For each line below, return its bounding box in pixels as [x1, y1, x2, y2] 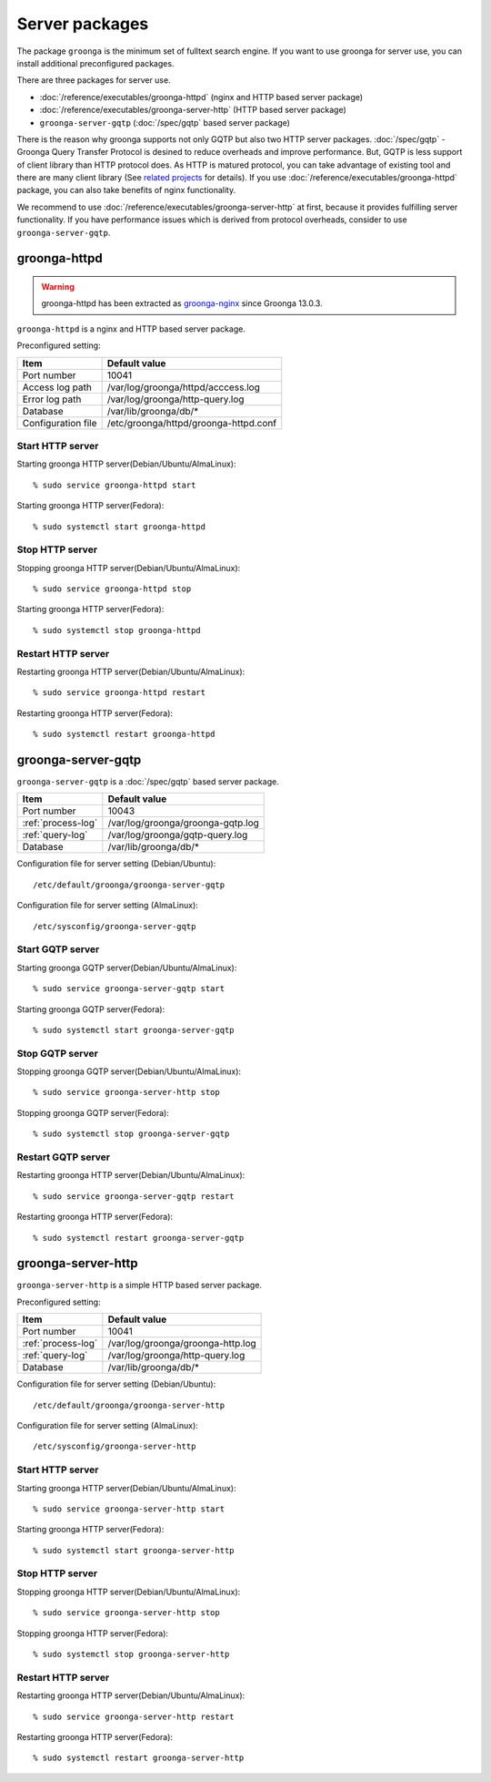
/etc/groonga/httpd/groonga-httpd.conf [106, 416, 277, 429]
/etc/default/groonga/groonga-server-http [33, 1399, 225, 1410]
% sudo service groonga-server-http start [33, 1503, 225, 1514]
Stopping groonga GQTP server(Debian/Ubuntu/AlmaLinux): [16, 1066, 241, 1077]
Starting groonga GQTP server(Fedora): [16, 1003, 165, 1015]
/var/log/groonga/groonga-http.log [107, 1337, 256, 1350]
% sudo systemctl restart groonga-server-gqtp [33, 1233, 245, 1243]
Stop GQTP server [16, 1047, 99, 1060]
